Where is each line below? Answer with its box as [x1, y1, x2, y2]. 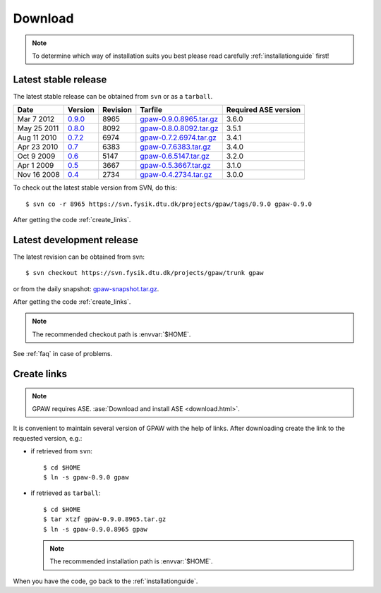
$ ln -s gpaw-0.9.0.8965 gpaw [43, 525, 148, 533]
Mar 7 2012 [17, 114, 55, 124]
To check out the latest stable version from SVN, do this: [13, 183, 178, 192]
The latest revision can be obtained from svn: [13, 252, 145, 261]
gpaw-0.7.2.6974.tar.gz [140, 133, 217, 142]
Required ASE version [226, 105, 301, 115]
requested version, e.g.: [13, 434, 83, 442]
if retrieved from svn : [30, 447, 93, 456]
